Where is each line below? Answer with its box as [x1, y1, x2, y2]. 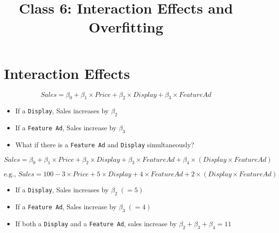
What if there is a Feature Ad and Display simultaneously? [15, 139, 194, 149]
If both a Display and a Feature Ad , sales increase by [15, 218, 177, 228]
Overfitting [88, 17, 164, 37]
